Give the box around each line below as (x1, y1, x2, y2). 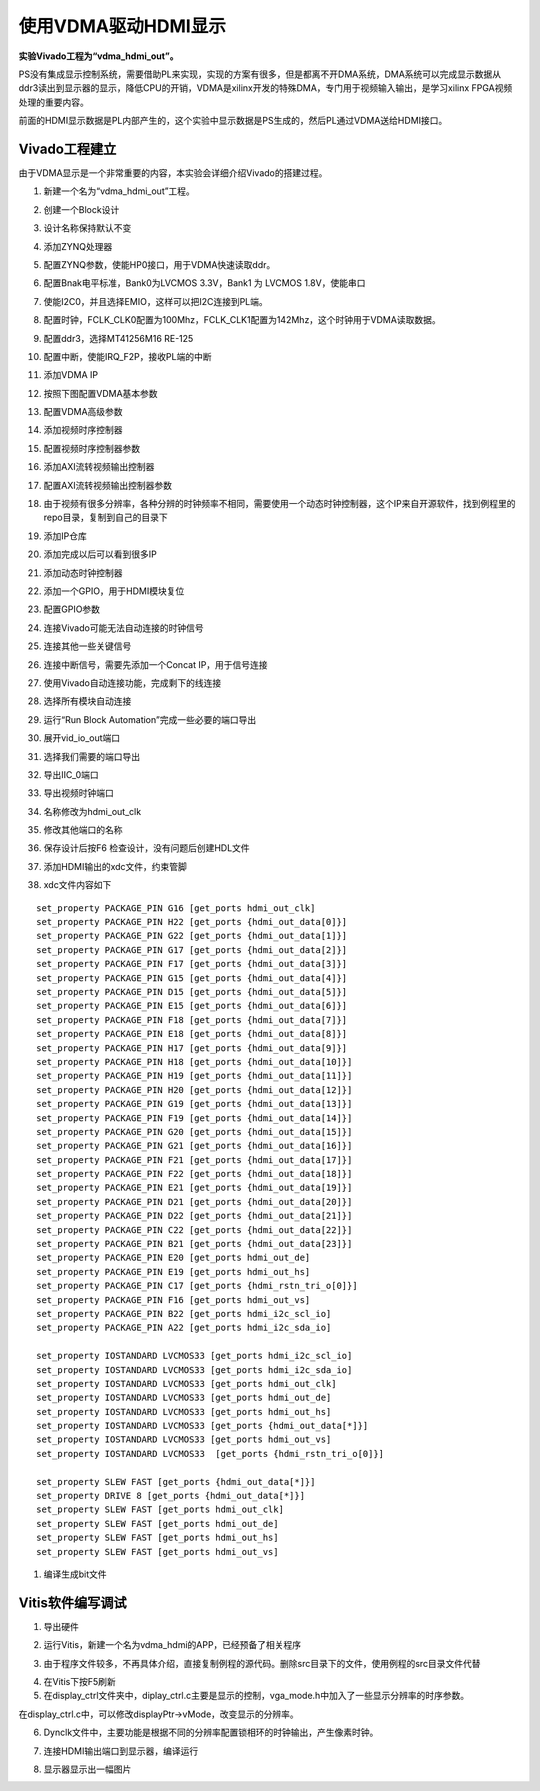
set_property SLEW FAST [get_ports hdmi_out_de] (36, 1518, 279, 1529)
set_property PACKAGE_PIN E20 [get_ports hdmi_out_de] (36, 1252, 311, 1264)
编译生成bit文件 (43, 1568, 107, 1580)
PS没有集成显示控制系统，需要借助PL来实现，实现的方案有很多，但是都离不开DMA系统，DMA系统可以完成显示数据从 (18, 68, 502, 80)
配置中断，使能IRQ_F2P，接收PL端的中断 (43, 350, 212, 362)
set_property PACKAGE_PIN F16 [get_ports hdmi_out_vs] (36, 1294, 311, 1305)
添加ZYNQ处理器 (43, 240, 113, 252)
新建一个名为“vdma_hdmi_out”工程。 (43, 185, 195, 197)
